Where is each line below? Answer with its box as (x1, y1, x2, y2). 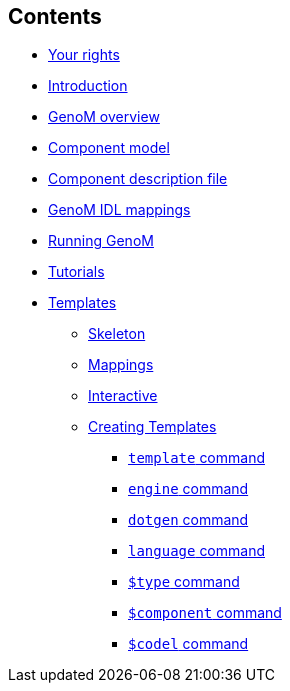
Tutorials (48, 263, 105, 281)
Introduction (48, 77, 128, 95)
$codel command (128, 635, 249, 653)
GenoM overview (48, 108, 160, 126)
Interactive (88, 387, 158, 405)
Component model (48, 139, 170, 157)
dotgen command (128, 511, 249, 529)
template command (128, 449, 265, 467)
